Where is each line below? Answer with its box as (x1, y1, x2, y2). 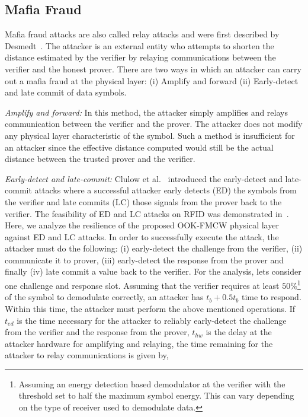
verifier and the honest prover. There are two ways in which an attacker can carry (5, 62, 301, 75)
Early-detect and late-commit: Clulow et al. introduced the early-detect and (5, 172, 283, 184)
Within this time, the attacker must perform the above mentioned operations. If (5, 302, 295, 314)
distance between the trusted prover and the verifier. (5, 152, 195, 165)
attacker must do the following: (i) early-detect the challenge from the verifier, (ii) (5, 242, 303, 254)
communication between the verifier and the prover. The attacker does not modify (5, 117, 303, 130)
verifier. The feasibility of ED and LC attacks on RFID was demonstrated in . (5, 207, 289, 219)
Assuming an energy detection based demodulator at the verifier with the (18, 377, 285, 390)
